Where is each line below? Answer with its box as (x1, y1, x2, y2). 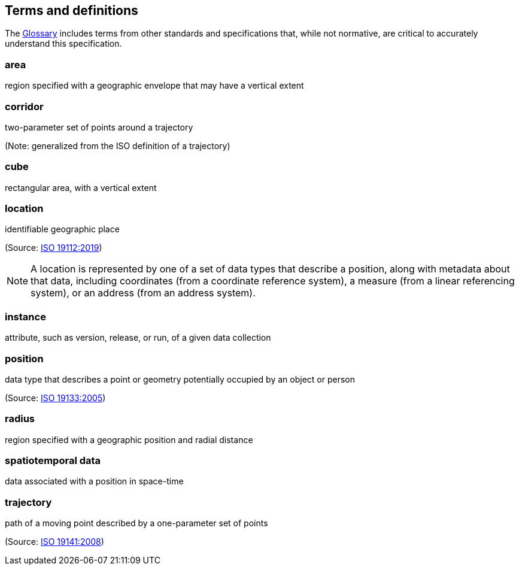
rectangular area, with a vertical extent (5, 182, 157, 193)
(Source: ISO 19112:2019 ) (5, 242, 102, 253)
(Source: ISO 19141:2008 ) (5, 536, 104, 547)
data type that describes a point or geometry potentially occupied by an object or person (5, 374, 355, 384)
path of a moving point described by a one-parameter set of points (5, 518, 268, 529)
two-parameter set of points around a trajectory (5, 122, 193, 132)
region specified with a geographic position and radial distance (5, 434, 253, 445)
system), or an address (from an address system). (31, 287, 256, 299)
